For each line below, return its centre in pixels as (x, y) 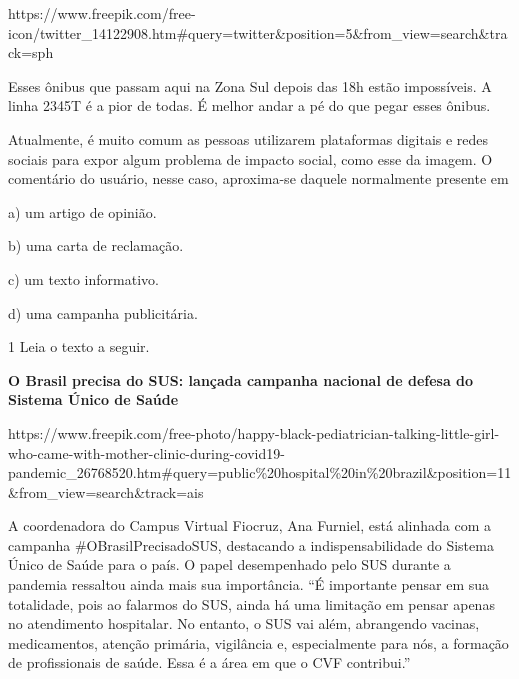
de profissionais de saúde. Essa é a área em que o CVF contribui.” (209, 662)
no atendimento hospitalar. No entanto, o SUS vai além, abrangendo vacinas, (244, 623)
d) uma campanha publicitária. (103, 312)
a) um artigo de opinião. (82, 211)
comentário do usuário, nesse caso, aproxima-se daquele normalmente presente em (258, 178)
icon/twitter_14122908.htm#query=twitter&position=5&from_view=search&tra (258, 32)
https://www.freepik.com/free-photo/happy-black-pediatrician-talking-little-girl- (254, 432)
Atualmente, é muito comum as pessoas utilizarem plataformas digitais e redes (248, 138)
